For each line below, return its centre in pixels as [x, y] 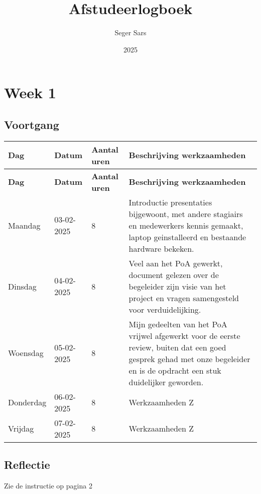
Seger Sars [130, 32]
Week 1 [30, 92]
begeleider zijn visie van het [177, 286]
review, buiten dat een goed [177, 347]
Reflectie [27, 465]
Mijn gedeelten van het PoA [178, 324]
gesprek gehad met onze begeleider [189, 359]
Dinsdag [22, 286]
